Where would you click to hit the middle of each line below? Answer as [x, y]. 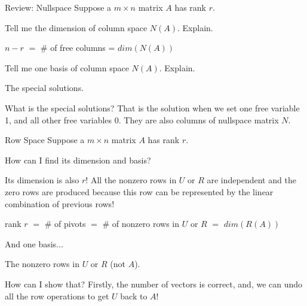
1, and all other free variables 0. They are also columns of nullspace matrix [142, 119]
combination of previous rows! [60, 203]
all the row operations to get [57, 296]
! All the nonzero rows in [131, 180]
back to [134, 296]
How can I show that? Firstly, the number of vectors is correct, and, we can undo [154, 284]
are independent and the [251, 180]
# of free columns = [78, 48]
